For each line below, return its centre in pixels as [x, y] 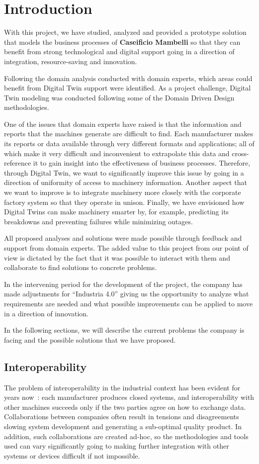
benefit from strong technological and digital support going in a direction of [119, 51]
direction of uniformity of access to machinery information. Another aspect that [126, 182]
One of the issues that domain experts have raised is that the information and [123, 124]
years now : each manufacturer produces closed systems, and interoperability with [129, 397]
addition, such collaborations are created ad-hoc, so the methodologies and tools [126, 436]
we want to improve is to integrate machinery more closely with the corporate [123, 192]
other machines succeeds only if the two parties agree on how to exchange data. [125, 407]
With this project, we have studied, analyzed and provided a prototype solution [125, 32]
